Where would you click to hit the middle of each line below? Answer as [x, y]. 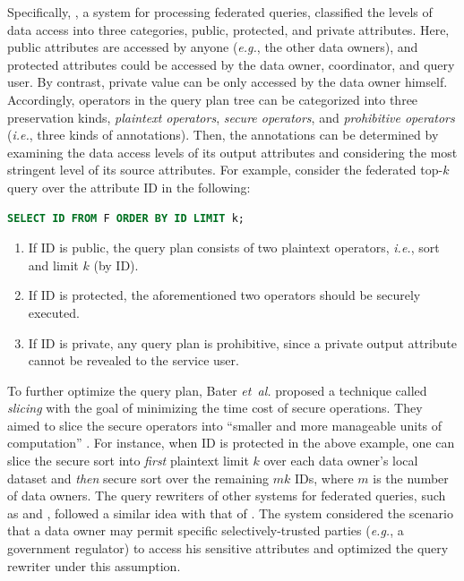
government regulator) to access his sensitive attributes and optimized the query [228, 548]
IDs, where [324, 478]
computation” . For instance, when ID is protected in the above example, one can [231, 443]
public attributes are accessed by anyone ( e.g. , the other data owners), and [213, 47]
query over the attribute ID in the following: [129, 187]
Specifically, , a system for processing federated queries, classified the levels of [220, 12]
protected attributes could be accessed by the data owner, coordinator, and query [231, 64]
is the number [411, 478]
